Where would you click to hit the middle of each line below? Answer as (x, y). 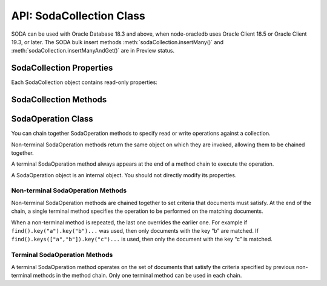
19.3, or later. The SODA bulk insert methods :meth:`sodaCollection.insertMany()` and (117, 42)
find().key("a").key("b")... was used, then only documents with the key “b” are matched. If (135, 231)
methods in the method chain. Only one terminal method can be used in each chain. (137, 275)
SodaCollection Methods (59, 100)
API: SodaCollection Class (78, 16)
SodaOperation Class (52, 119)
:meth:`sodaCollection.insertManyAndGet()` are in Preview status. (93, 51)
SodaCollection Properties (62, 68)
